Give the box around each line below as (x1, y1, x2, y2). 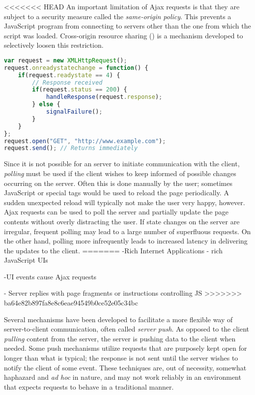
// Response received (32, 79, 103, 86)
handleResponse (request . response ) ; (46, 93, 163, 101)
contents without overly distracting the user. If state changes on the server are (4, 216, 240, 226)
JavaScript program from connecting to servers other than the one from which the (4, 21, 251, 31)
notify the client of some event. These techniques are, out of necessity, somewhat (4, 362, 247, 372)
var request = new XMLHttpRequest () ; (4, 57, 127, 64)
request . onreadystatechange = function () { (4, 64, 148, 71)
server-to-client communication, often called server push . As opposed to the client (4, 324, 250, 334)
